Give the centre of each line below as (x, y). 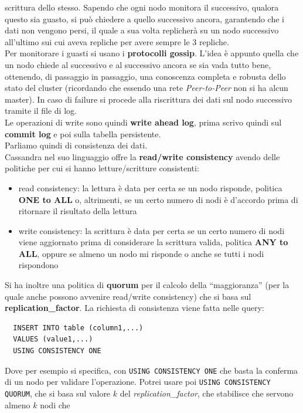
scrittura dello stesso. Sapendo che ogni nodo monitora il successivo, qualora (142, 7)
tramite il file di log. (41, 111)
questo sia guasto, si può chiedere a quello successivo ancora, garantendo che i (144, 18)
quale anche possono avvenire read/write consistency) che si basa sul (128, 296)
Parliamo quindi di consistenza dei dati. (76, 145)
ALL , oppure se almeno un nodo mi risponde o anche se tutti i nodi (141, 253)
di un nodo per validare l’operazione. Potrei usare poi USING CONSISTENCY (138, 382)
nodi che (55, 404)
